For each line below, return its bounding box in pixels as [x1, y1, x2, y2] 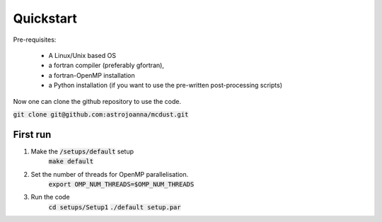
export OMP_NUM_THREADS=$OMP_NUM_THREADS [48, 180, 195, 188]
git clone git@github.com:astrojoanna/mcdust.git [13, 110, 189, 118]
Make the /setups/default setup [30, 147, 134, 156]
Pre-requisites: [13, 35, 57, 44]
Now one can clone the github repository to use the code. [13, 97, 182, 105]
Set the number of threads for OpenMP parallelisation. [30, 170, 189, 178]
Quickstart [13, 11, 78, 26]
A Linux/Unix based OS [48, 51, 117, 59]
